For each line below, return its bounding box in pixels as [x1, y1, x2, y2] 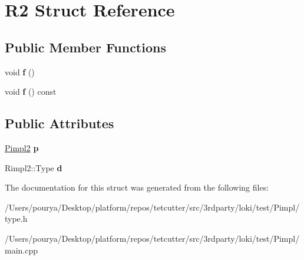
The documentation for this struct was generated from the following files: [5, 181, 269, 194]
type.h [5, 212, 28, 225]
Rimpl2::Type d [5, 161, 62, 174]
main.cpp [5, 244, 38, 256]
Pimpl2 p [5, 141, 39, 154]
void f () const [5, 85, 57, 98]
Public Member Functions [5, 38, 166, 56]
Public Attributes [5, 114, 114, 132]
